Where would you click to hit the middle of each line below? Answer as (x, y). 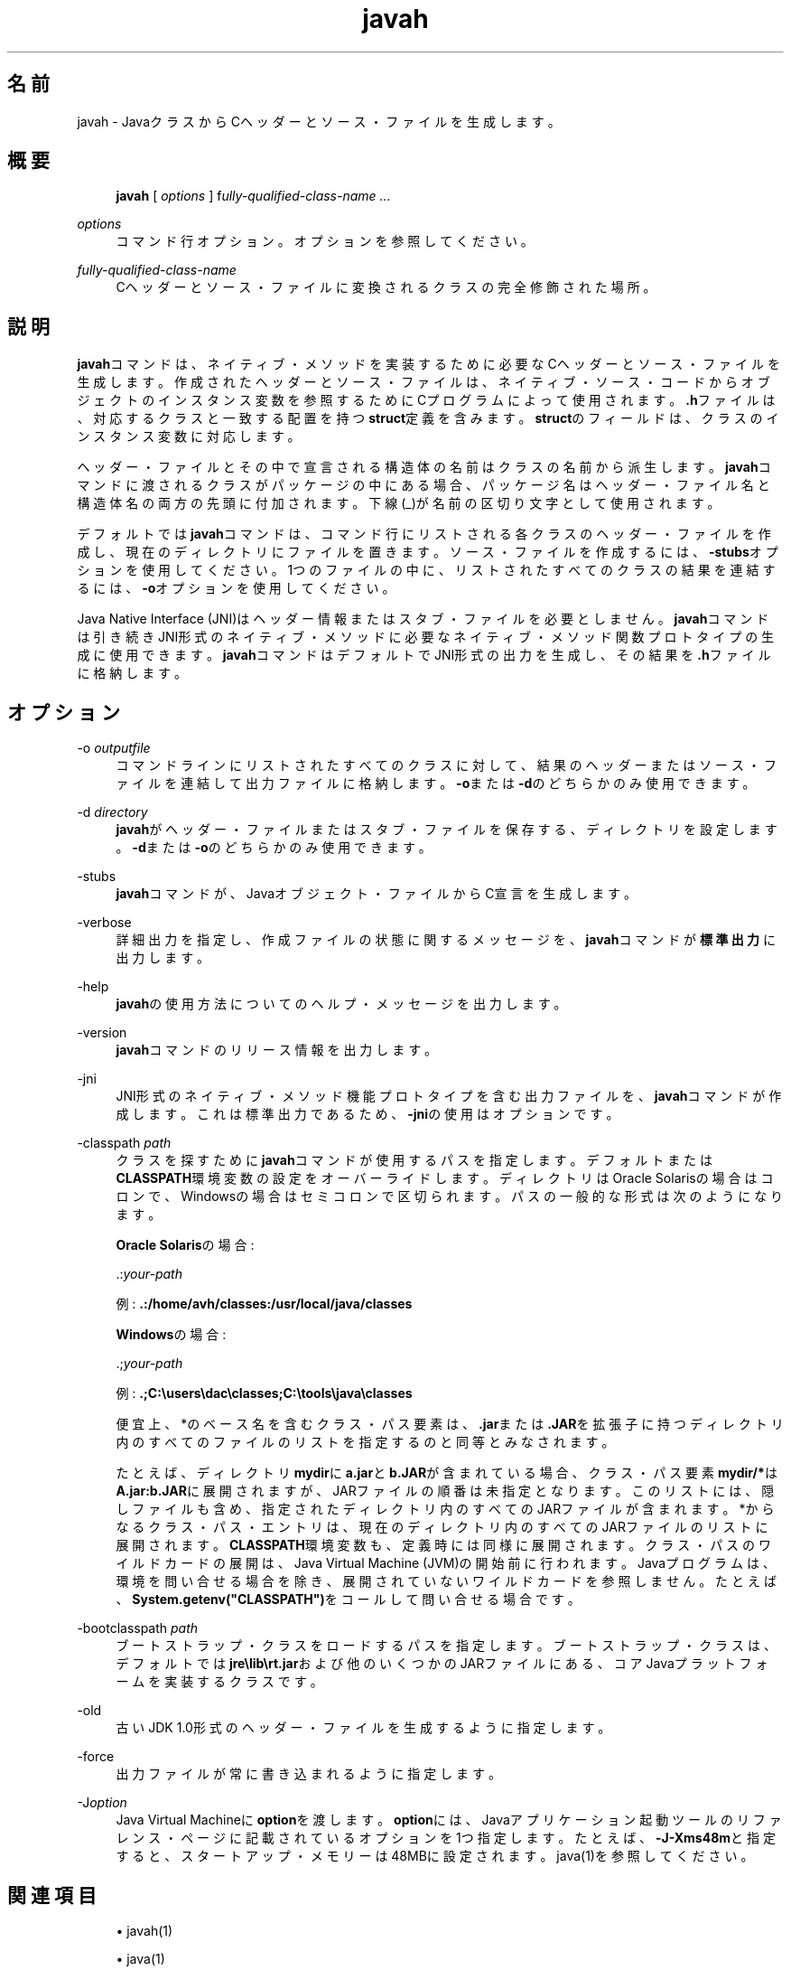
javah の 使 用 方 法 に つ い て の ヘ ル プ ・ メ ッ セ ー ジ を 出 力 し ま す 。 (341, 1004)
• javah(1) (144, 1930)
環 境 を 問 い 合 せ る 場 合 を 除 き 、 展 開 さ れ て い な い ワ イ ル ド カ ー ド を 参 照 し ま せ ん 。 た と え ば (446, 1581)
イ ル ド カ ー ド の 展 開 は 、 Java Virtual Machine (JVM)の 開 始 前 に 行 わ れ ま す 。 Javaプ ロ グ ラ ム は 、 (446, 1563)
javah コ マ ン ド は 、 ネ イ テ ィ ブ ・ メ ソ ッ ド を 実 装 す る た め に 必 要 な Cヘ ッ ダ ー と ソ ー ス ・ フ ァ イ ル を (428, 364)
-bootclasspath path (138, 1628)
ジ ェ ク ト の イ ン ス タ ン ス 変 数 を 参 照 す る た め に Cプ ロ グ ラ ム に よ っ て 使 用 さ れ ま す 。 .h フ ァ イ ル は (426, 400)
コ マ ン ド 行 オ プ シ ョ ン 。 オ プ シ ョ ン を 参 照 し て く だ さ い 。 (325, 241)
